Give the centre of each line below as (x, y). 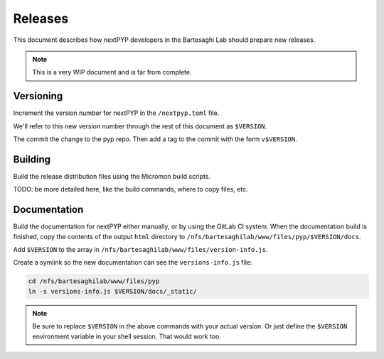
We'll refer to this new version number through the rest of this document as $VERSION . (140, 126)
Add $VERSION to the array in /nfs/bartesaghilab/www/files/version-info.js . (140, 249)
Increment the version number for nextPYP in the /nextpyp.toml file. (116, 113)
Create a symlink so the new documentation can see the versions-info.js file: (133, 263)
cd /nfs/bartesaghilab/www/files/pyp (94, 281)
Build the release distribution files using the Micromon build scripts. (112, 176)
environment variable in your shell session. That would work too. (127, 336)
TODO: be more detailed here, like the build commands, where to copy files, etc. (130, 189)
